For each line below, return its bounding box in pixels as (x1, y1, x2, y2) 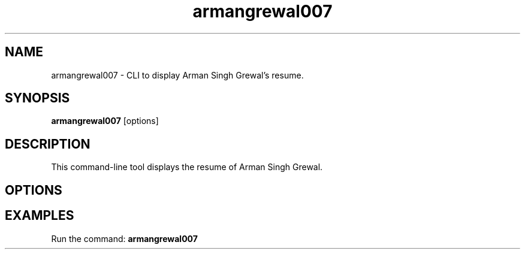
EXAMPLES (5, 208, 74, 223)
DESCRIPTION (5, 136, 90, 152)
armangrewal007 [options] (51, 116, 159, 126)
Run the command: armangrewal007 (51, 233, 198, 244)
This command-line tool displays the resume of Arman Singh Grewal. (51, 162, 323, 173)
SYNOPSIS (5, 90, 70, 106)
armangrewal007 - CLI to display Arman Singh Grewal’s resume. (51, 69, 304, 80)
